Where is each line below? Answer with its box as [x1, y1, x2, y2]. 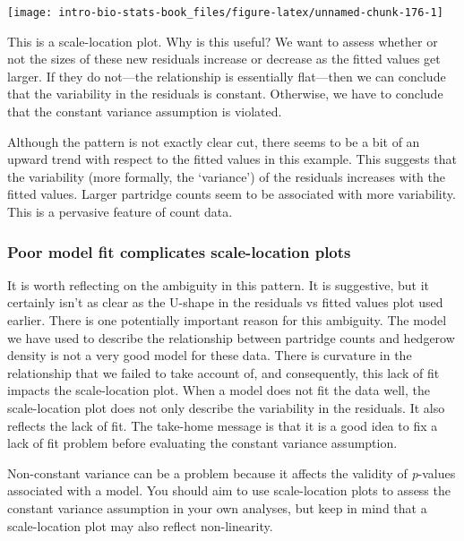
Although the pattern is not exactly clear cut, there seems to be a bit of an [7, 132, 420, 150]
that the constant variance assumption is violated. [7, 102, 282, 121]
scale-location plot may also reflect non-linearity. [7, 516, 273, 535]
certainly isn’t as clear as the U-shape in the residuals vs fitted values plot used [7, 293, 443, 312]
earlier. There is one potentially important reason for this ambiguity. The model [7, 311, 447, 329]
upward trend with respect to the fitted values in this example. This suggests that [7, 150, 457, 168]
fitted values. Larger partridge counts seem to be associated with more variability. [7, 185, 456, 203]
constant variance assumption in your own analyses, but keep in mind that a [7, 498, 427, 517]
